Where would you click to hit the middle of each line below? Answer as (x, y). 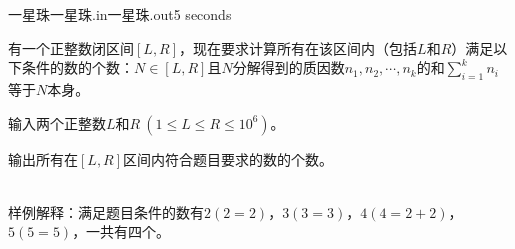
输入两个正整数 (57, 122)
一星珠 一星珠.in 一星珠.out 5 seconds (120, 14)
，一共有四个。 (121, 231)
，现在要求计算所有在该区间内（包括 (298, 47)
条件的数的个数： (77, 67)
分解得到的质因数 (288, 67)
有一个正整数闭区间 (71, 47)
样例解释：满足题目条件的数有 (106, 211)
